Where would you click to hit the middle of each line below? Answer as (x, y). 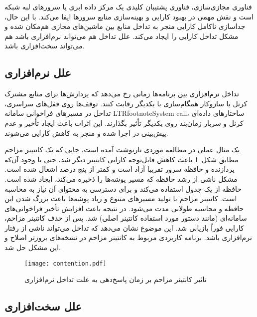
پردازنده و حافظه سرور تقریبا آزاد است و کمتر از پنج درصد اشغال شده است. (120, 169)
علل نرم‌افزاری (38, 73)
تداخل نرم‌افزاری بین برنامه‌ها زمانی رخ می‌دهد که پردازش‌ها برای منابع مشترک (122, 94)
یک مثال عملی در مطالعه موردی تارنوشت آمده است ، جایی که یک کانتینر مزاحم (122, 150)
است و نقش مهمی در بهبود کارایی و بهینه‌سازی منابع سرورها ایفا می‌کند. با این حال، (129, 16)
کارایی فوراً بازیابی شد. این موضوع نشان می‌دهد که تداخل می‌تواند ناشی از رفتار (124, 227)
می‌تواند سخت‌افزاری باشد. (45, 46)
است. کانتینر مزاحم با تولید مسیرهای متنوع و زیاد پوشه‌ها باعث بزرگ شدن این (121, 198)
